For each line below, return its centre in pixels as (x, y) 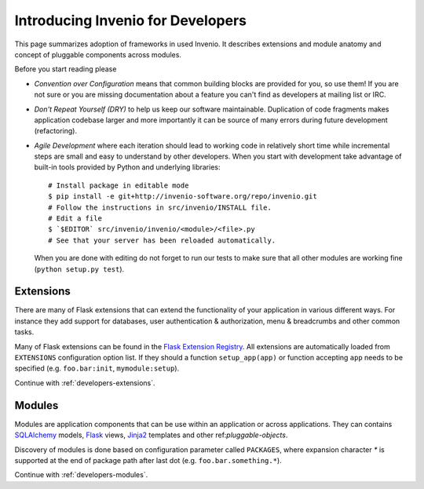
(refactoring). (56, 131)
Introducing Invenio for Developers (131, 20)
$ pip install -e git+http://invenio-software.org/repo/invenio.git (183, 197)
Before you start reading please (66, 69)
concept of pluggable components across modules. (98, 54)
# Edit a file (75, 219)
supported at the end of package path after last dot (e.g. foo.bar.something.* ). (148, 460)
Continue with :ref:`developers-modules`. (81, 475)
